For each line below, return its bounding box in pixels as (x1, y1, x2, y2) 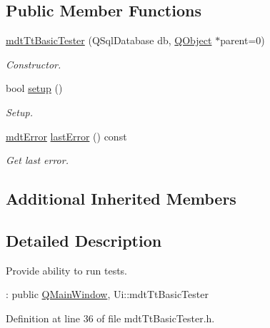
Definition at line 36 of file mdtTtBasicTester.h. (6, 310, 215, 325)
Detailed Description (6, 229, 162, 251)
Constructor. (6, 56, 61, 71)
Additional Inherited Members (6, 188, 236, 210)
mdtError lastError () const (6, 128, 127, 143)
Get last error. (6, 153, 69, 168)
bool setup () (6, 81, 63, 96)
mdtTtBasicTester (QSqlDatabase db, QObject (6, 33, 212, 48)
